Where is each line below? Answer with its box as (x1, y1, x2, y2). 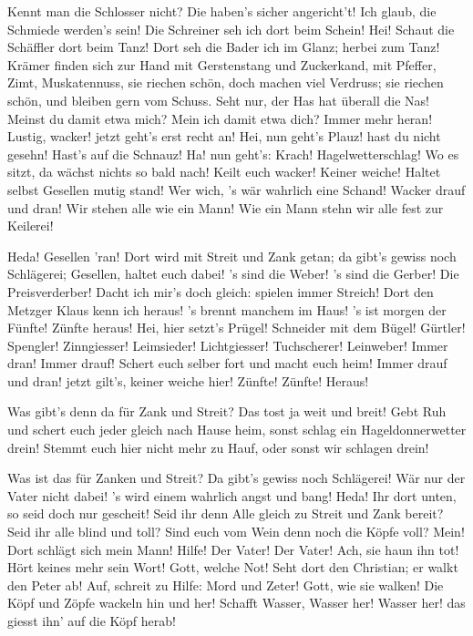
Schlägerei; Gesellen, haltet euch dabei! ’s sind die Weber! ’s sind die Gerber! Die (7, 264, 459, 283)
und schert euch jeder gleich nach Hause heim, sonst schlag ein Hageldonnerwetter (7, 420, 467, 439)
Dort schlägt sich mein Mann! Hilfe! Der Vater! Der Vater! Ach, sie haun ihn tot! (7, 539, 459, 559)
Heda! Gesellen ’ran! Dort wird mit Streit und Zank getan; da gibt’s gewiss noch (7, 246, 457, 265)
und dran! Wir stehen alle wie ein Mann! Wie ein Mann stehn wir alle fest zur (7, 198, 444, 217)
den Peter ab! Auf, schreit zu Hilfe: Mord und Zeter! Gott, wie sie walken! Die (7, 575, 444, 594)
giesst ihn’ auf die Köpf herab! (7, 611, 176, 630)
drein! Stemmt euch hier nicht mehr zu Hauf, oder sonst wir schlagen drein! (7, 437, 429, 456)
